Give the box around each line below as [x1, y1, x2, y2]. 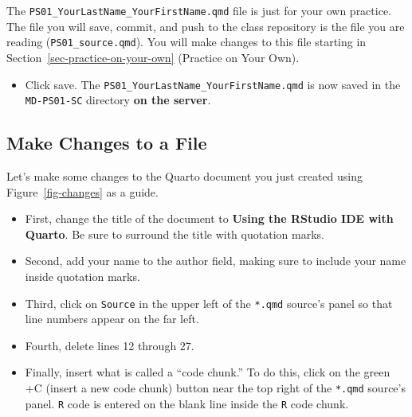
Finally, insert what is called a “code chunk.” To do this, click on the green [25, 364, 390, 380]
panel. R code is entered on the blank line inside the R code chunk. [25, 395, 349, 411]
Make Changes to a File [6, 131, 207, 155]
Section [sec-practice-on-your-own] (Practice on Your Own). [6, 49, 300, 65]
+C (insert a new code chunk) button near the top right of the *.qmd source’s [25, 380, 406, 396]
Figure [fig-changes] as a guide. [6, 183, 159, 200]
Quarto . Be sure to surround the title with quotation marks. [25, 225, 324, 242]
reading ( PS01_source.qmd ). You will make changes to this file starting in [6, 33, 367, 50]
